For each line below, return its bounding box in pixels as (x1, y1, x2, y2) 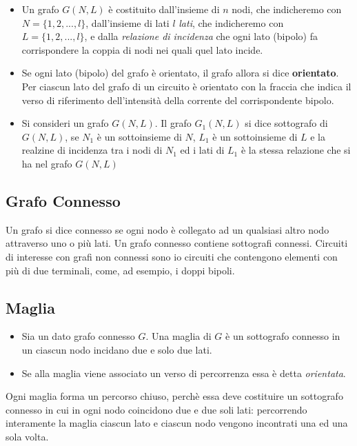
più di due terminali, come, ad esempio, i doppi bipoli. (6, 263, 235, 277)
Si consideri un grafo (21, 116, 109, 130)
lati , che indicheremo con (178, 15, 284, 30)
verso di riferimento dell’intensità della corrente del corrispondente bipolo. (21, 92, 334, 107)
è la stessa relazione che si (241, 143, 351, 157)
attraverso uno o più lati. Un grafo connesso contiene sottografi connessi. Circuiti (6, 236, 348, 250)
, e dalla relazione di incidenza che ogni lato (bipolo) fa (84, 29, 318, 43)
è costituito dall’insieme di (108, 2, 220, 16)
